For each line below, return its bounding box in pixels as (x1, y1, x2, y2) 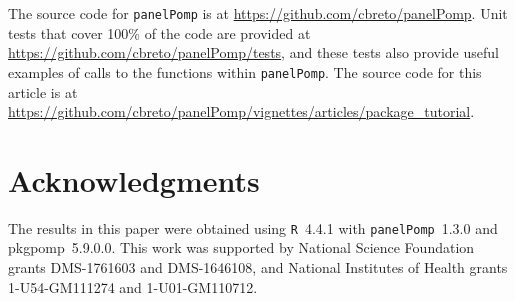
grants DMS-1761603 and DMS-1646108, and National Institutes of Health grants (8, 257, 508, 278)
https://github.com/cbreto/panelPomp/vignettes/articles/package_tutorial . (8, 101, 475, 122)
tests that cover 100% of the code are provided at (8, 22, 311, 43)
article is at (8, 81, 78, 102)
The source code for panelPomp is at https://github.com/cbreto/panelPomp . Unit (8, 3, 508, 23)
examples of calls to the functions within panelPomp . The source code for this (8, 61, 482, 82)
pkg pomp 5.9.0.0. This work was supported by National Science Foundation (8, 237, 475, 258)
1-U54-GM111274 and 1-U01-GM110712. (8, 276, 258, 297)
